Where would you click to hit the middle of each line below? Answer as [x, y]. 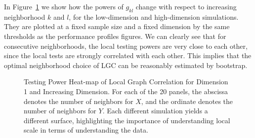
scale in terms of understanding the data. [86, 130]
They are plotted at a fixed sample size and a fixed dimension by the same [117, 26]
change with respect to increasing [186, 6]
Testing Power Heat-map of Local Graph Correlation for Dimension [126, 82]
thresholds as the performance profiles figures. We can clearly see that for [115, 36]
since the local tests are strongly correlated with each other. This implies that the [128, 55]
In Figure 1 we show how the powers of [64, 6]
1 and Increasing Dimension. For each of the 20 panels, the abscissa [126, 91]
